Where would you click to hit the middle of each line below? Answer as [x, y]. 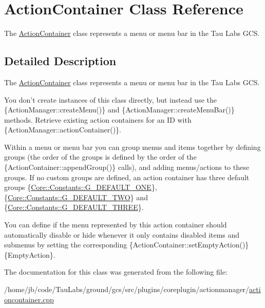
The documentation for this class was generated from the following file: [116, 272]
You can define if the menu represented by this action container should [116, 225]
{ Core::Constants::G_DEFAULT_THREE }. [74, 207]
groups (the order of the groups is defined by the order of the [100, 157]
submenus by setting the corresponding [66, 245]
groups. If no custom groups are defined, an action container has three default [127, 177]
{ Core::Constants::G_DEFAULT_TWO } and [76, 197]
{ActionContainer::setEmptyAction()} [189, 245]
